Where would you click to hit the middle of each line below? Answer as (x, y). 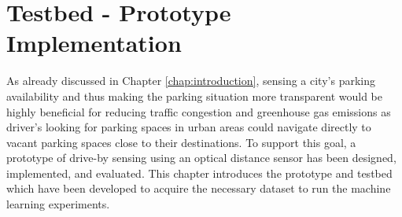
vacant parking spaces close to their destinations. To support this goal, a (181, 142)
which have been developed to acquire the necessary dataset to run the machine (199, 188)
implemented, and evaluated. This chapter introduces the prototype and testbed (199, 173)
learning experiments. (58, 204)
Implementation (94, 43)
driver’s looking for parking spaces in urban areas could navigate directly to (189, 127)
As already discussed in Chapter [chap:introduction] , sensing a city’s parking (191, 81)
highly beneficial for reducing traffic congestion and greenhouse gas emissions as (199, 111)
